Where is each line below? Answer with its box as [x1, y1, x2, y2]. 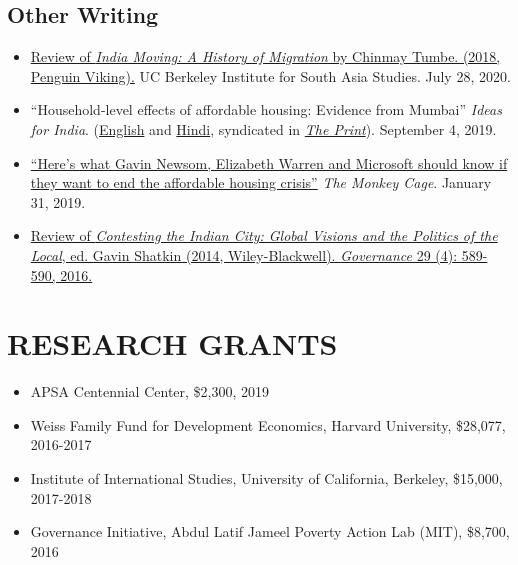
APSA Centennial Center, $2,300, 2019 [30, 381, 270, 402]
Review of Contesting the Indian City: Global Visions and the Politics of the [30, 225, 498, 246]
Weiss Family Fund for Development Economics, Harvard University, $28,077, [30, 414, 506, 435]
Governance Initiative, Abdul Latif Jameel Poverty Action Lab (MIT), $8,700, [30, 521, 510, 542]
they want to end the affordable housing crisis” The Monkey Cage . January [30, 172, 492, 193]
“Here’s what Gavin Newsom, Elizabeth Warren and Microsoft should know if [30, 152, 508, 173]
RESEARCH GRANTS [7, 323, 338, 364]
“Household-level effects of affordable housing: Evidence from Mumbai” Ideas [30, 99, 502, 120]
